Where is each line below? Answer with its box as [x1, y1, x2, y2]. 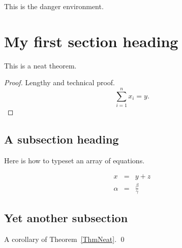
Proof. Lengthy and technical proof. [4, 77, 115, 88]
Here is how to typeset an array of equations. [4, 155, 145, 165]
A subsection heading [4, 131, 119, 147]
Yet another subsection [4, 210, 128, 226]
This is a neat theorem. [4, 60, 77, 70]
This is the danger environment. [4, 1, 104, 11]
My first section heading [4, 30, 178, 51]
